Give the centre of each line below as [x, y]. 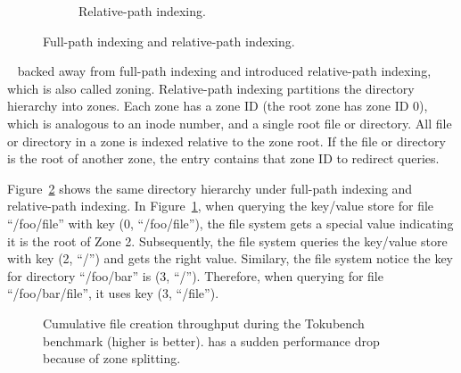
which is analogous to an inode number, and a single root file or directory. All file [230, 123]
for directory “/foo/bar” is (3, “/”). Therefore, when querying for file [195, 275]
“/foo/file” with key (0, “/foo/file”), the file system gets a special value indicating [230, 223]
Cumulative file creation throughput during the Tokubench [204, 323]
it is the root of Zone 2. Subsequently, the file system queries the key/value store [227, 240]
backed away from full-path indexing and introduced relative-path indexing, [224, 71]
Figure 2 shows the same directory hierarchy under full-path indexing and [210, 188]
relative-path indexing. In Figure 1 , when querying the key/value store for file [221, 206]
